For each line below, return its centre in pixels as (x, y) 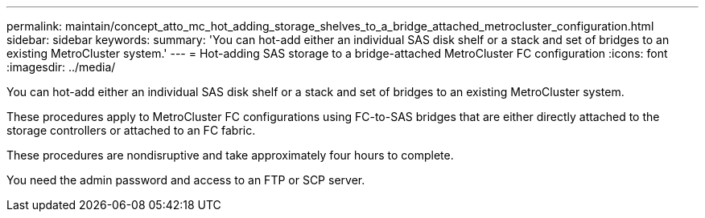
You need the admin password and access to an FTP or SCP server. (186, 180)
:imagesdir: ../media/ (61, 67)
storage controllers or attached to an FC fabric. (131, 130)
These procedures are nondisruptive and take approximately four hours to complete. (230, 155)
